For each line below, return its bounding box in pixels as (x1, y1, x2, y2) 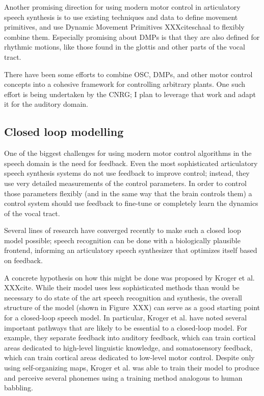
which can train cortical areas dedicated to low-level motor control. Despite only (4, 352, 255, 363)
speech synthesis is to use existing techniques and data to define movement (4, 11, 238, 22)
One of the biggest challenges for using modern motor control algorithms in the (4, 148, 252, 158)
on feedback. (4, 255, 43, 266)
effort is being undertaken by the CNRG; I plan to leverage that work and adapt (4, 88, 256, 99)
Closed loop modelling (4, 124, 124, 139)
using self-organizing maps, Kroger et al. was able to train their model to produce (4, 362, 259, 373)
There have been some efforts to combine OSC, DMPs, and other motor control (4, 68, 253, 79)
